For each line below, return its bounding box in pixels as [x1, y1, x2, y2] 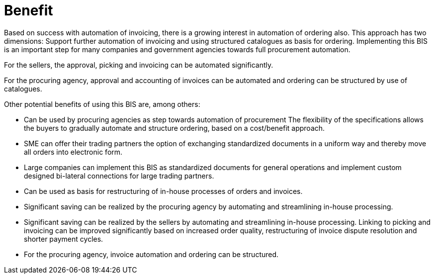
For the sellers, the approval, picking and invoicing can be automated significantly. [4, 60, 273, 69]
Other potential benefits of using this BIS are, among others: [4, 99, 200, 108]
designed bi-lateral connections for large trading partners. [24, 171, 214, 180]
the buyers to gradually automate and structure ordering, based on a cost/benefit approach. [24, 123, 325, 132]
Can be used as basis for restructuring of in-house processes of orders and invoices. [24, 186, 303, 195]
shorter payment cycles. [24, 234, 103, 243]
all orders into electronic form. [24, 147, 123, 156]
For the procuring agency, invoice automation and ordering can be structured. [24, 250, 279, 259]
